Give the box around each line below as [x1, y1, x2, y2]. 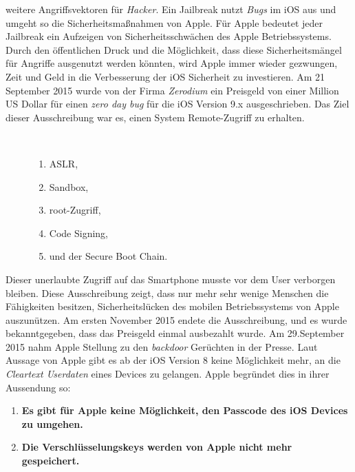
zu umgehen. [21, 416, 83, 431]
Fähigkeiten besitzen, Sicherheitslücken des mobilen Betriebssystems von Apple [6, 299, 339, 314]
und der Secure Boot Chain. [49, 249, 168, 263]
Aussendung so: [6, 380, 71, 394]
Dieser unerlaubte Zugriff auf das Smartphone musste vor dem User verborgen [6, 271, 336, 286]
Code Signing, [49, 225, 108, 240]
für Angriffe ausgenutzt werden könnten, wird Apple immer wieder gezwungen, [6, 56, 338, 70]
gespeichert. [21, 453, 80, 468]
